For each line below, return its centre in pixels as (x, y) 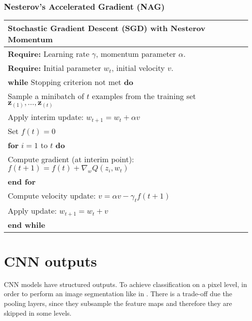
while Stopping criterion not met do (71, 82)
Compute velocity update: (52, 195)
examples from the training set (144, 96)
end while (27, 224)
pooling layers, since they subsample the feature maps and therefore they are (118, 303)
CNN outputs (50, 261)
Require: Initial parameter (55, 68)
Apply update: (32, 210)
